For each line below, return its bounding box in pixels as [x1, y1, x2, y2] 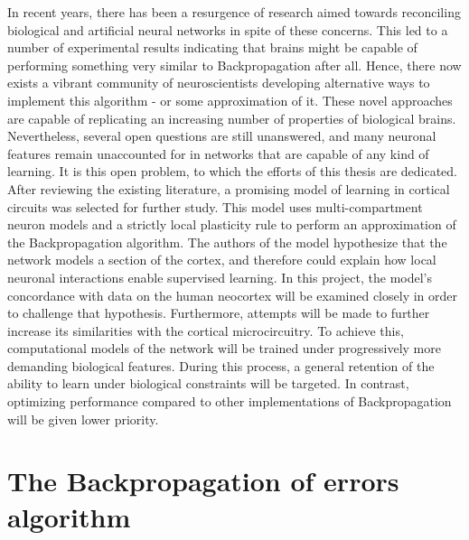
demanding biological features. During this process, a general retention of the [7, 356, 435, 375]
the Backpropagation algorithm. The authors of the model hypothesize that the [7, 232, 447, 251]
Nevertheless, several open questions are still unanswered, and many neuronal [7, 126, 436, 145]
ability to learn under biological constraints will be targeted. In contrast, [7, 374, 409, 393]
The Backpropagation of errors [7, 462, 399, 499]
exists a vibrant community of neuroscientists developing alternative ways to [7, 73, 430, 92]
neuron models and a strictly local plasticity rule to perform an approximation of [7, 215, 456, 234]
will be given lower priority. [7, 409, 159, 428]
